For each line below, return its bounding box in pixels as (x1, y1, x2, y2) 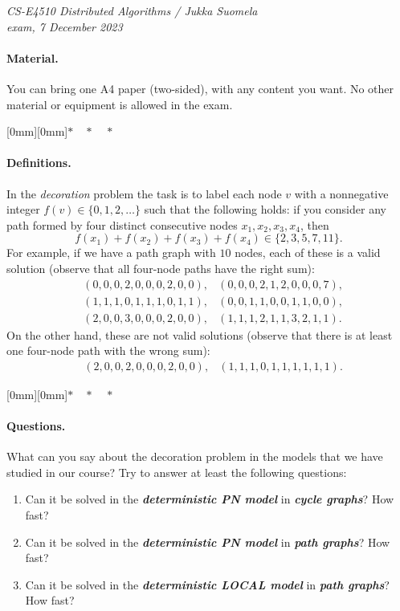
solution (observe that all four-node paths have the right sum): (6, 259, 315, 276)
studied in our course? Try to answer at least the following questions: (6, 463, 347, 480)
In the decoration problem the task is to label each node (6, 185, 282, 202)
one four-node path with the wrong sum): (6, 342, 210, 359)
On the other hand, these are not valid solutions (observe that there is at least (6, 326, 393, 343)
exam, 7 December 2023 (6, 18, 123, 35)
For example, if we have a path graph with (6, 244, 216, 261)
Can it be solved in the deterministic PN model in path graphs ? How (25, 533, 390, 550)
